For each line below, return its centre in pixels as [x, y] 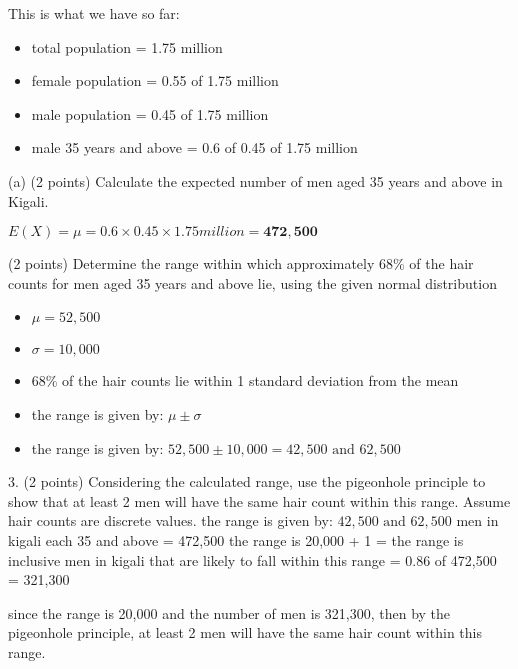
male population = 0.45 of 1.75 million [150, 113]
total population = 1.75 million [127, 46]
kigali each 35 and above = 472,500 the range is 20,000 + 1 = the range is [236, 539]
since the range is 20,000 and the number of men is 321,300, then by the [229, 612]
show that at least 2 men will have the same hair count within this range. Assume [259, 500]
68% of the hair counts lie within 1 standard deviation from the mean [245, 380]
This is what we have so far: [94, 13]
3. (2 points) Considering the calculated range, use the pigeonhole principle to [247, 481]
